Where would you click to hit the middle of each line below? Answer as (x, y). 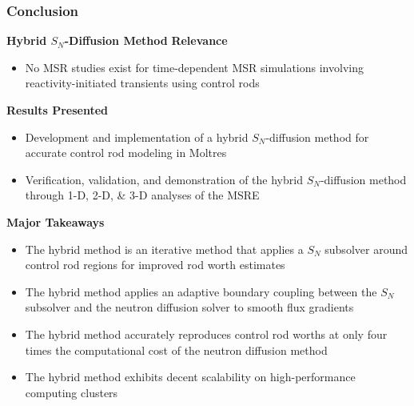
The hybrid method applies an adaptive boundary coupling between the (201, 291)
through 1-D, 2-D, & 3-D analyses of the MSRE (142, 195)
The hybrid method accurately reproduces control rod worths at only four (206, 334)
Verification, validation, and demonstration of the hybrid (164, 179)
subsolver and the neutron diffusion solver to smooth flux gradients (189, 307)
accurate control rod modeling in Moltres (126, 153)
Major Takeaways (56, 221)
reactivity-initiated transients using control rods (142, 83)
